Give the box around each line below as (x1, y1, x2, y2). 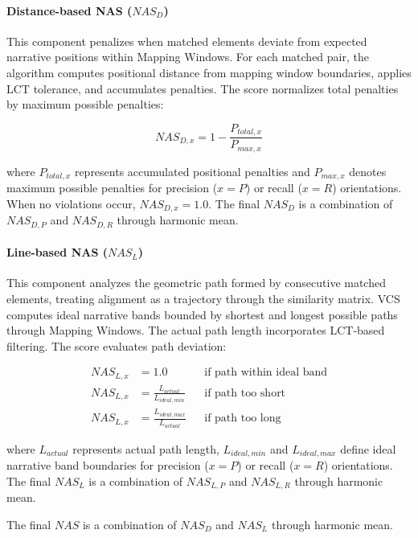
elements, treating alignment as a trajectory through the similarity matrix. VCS (6, 290, 400, 307)
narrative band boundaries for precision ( (6, 457, 209, 474)
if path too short (204, 387, 286, 399)
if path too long (204, 413, 281, 425)
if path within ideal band (204, 367, 328, 379)
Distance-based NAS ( (6, 2, 133, 18)
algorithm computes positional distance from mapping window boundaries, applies (6, 64, 412, 80)
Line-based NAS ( (6, 244, 108, 261)
